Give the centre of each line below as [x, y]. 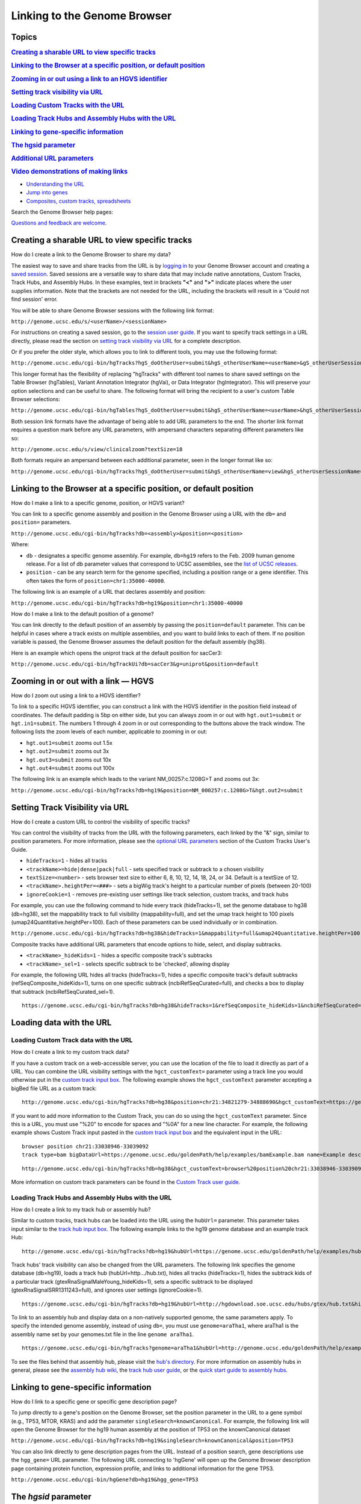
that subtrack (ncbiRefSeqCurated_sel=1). [63, 991]
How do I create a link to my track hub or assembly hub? [81, 1210]
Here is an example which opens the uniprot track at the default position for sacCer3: [117, 653]
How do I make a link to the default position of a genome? [82, 614]
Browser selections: [35, 399]
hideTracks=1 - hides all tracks [67, 861]
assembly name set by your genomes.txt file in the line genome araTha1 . [103, 1334]
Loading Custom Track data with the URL [72, 1040]
